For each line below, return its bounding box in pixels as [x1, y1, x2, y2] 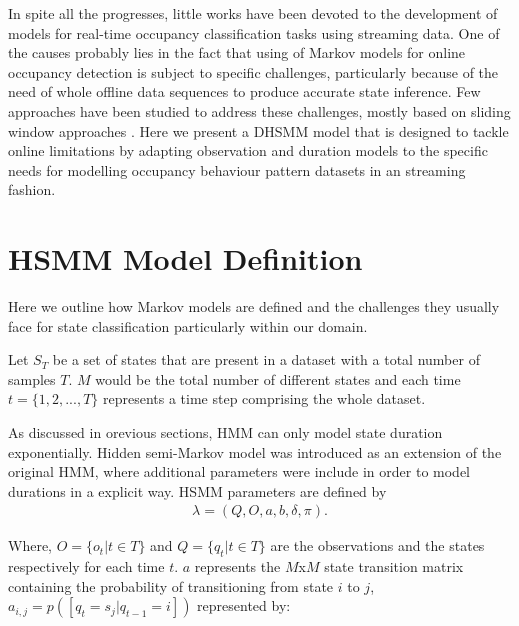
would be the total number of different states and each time [95, 368, 461, 389]
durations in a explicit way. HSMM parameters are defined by [8, 480, 387, 501]
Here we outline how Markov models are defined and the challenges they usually [8, 296, 500, 317]
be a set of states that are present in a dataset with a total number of [52, 349, 480, 370]
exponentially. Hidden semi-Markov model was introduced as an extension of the [8, 441, 502, 462]
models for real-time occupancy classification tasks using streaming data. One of [8, 22, 500, 43]
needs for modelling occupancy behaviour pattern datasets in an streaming [8, 159, 466, 180]
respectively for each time [8, 556, 165, 577]
